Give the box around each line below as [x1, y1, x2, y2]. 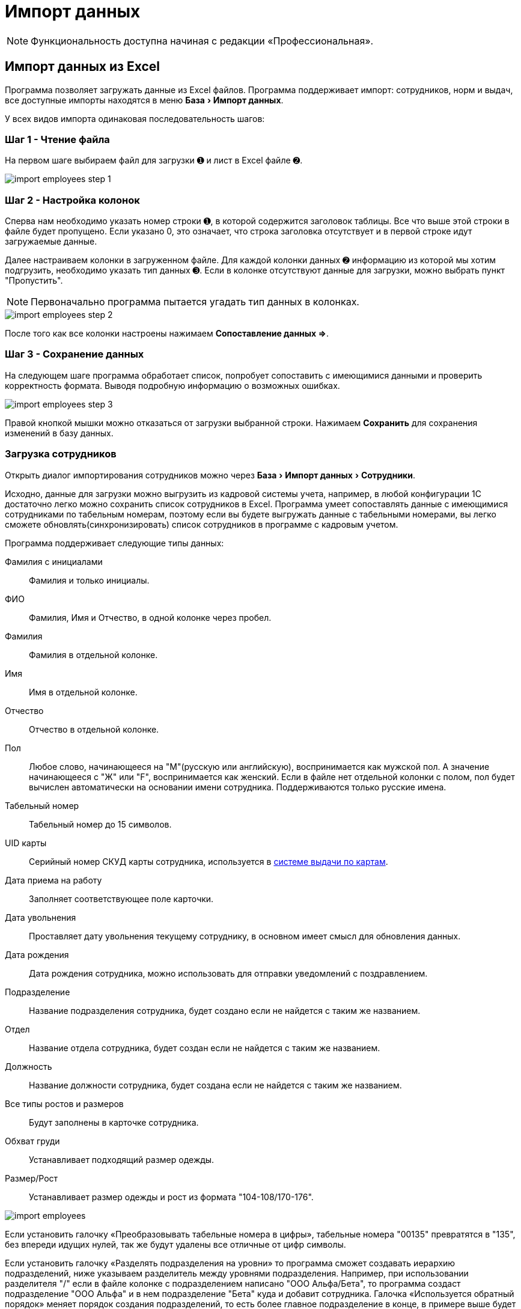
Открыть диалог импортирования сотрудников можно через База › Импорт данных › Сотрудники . [5, 469, 416, 480]
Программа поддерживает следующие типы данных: [5, 537, 224, 548]
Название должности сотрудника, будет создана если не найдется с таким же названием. [29, 1079, 402, 1090]
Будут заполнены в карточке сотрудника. [29, 1117, 199, 1127]
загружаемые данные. [5, 236, 97, 247]
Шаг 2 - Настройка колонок [5, 194, 140, 206]
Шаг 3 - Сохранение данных [5, 348, 144, 361]
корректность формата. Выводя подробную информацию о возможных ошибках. [5, 380, 340, 391]
